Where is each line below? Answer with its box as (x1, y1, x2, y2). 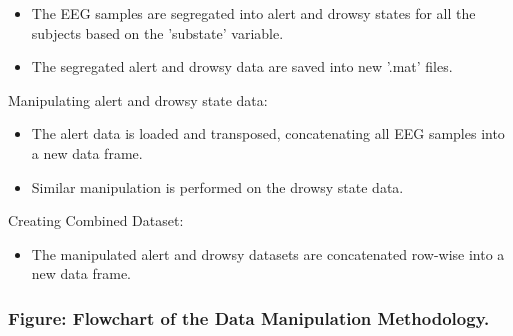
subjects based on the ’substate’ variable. (31, 22, 284, 43)
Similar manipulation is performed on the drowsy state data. (31, 176, 404, 197)
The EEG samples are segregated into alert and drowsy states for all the (31, 3, 476, 23)
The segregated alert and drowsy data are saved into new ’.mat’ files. (31, 56, 453, 77)
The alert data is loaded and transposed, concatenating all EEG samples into (31, 123, 505, 144)
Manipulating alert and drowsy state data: (8, 89, 268, 110)
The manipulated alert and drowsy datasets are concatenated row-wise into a (31, 243, 505, 264)
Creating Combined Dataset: (8, 210, 184, 231)
